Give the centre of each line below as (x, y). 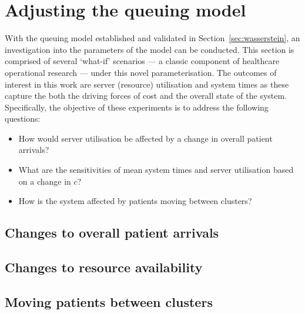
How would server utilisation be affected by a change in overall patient (145, 138)
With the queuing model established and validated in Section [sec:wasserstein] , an (152, 38)
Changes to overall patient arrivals (112, 233)
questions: (23, 118)
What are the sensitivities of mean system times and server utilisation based (156, 170)
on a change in (45, 181)
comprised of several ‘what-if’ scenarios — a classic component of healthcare (142, 61)
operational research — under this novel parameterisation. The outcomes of (141, 72)
